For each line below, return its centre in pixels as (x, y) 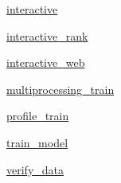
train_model (37, 142)
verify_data (35, 169)
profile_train (38, 116)
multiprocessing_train (60, 89)
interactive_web (46, 62)
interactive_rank (47, 35)
